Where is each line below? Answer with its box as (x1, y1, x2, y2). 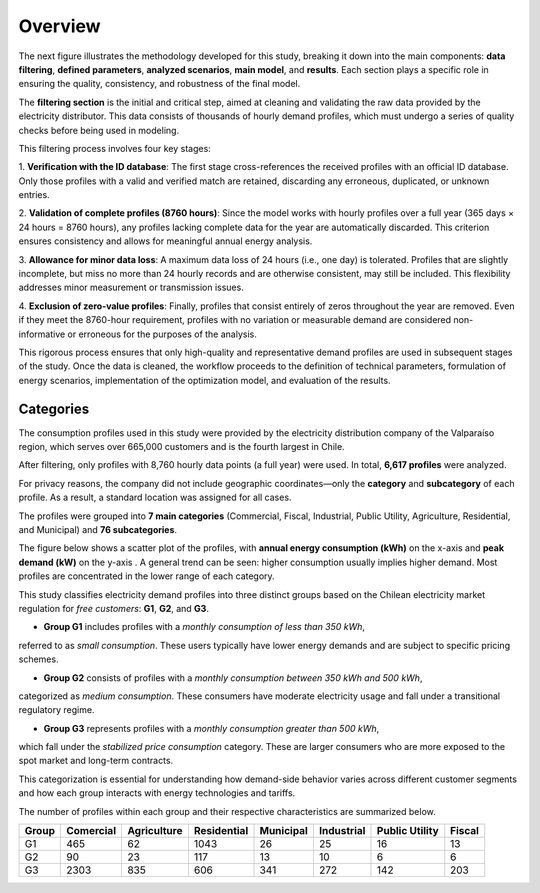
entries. (18, 189, 50, 201)
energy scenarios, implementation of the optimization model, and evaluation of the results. (18, 374, 391, 386)
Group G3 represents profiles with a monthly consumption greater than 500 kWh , (43, 722, 380, 734)
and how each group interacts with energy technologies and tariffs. (18, 787, 296, 799)
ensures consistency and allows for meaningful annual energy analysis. (18, 235, 313, 247)
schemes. (18, 653, 59, 665)
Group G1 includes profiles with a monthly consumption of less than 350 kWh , (43, 621, 365, 633)
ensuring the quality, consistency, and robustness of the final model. (18, 78, 301, 90)
